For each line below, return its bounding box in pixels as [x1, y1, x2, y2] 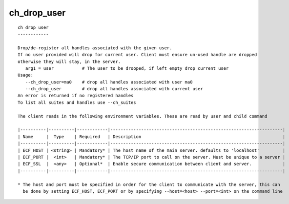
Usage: [18, 72, 34, 78]
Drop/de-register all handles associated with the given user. [18, 45, 172, 51]
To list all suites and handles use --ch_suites [18, 100, 136, 105]
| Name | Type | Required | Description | [18, 134, 286, 139]
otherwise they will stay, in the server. [18, 59, 121, 64]
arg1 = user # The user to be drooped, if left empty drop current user [25, 65, 229, 71]
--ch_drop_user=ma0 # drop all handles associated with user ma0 [25, 79, 193, 85]
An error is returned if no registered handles [18, 93, 134, 99]
